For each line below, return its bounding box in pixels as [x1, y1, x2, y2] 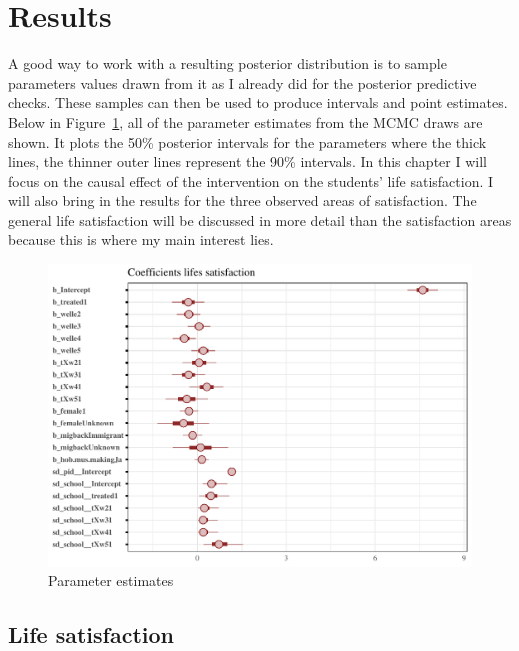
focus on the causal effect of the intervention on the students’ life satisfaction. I [8, 170, 494, 191]
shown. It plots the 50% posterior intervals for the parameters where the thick [8, 131, 487, 152]
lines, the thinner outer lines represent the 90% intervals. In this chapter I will [8, 151, 487, 172]
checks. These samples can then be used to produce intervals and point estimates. [8, 92, 508, 113]
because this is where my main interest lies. [8, 229, 274, 250]
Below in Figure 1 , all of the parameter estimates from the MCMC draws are [8, 111, 483, 132]
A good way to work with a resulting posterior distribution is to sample [8, 53, 447, 74]
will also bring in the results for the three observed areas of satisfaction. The [8, 190, 477, 211]
